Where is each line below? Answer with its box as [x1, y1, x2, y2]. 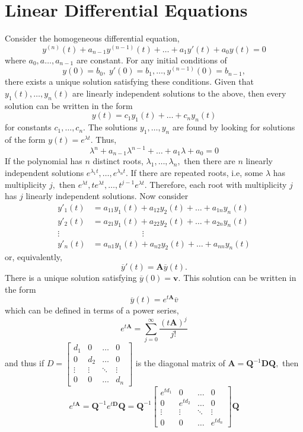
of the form [5, 133, 46, 145]
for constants [5, 121, 52, 133]
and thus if [5, 357, 44, 369]
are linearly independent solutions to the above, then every [72, 87, 286, 99]
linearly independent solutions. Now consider [25, 190, 189, 202]
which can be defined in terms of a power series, [5, 304, 179, 316]
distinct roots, [93, 155, 143, 167]
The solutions [88, 121, 138, 133]
